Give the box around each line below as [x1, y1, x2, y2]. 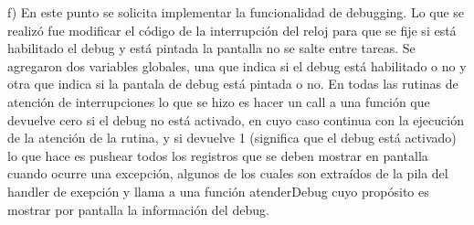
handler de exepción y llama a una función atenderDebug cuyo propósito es [7, 181, 429, 200]
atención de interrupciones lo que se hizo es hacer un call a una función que [7, 91, 430, 111]
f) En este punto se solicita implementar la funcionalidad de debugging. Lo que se [7, 3, 465, 21]
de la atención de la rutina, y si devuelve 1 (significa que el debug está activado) [7, 128, 457, 147]
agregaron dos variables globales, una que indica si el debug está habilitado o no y [7, 56, 467, 75]
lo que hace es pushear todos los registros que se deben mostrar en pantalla [7, 145, 428, 165]
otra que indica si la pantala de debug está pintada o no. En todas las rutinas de [7, 74, 458, 93]
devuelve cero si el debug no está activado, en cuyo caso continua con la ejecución [7, 110, 464, 129]
